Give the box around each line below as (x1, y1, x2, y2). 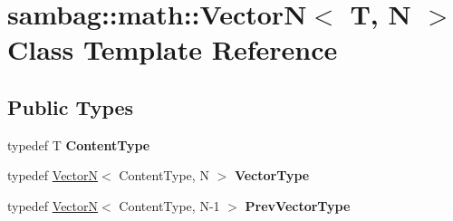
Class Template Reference (7, 31, 338, 68)
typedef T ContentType (7, 135, 150, 154)
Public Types (7, 92, 134, 120)
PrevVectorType (245, 196, 351, 215)
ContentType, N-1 (119, 196, 220, 215)
